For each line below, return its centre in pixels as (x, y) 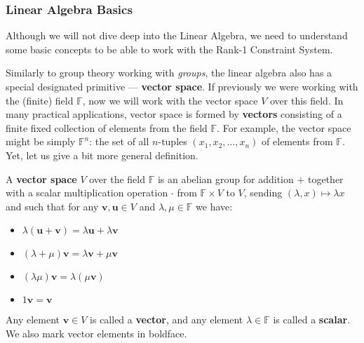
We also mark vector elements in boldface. (96, 333)
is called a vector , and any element (167, 320)
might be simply (41, 141)
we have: (214, 206)
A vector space (41, 179)
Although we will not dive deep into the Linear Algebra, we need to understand (177, 35)
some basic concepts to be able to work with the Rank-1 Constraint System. (169, 49)
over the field (117, 179)
